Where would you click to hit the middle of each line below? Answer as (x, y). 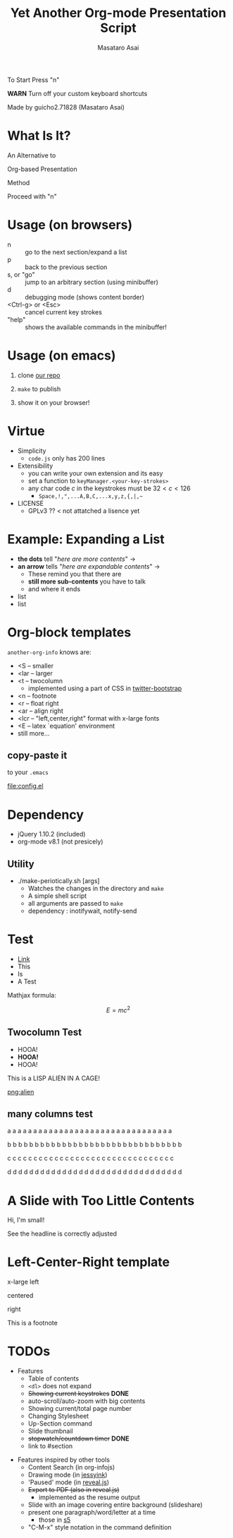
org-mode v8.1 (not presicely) (60, 841)
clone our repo (39, 375)
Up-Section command (60, 1424)
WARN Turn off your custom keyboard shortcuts (77, 93)
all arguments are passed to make (75, 904)
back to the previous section (66, 267)
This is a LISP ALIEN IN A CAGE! (54, 1078)
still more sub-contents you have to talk (87, 581)
